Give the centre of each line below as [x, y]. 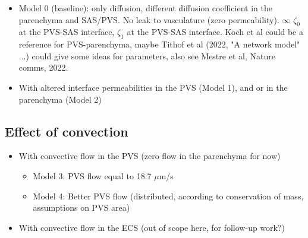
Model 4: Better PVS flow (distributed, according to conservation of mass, [168, 196]
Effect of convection [67, 131]
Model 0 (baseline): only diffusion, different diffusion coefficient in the [145, 8]
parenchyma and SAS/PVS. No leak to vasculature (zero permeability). [149, 19]
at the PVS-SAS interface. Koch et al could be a [215, 32]
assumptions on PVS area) [81, 207]
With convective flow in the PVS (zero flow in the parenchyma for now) [150, 156]
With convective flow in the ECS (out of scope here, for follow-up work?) [152, 227]
